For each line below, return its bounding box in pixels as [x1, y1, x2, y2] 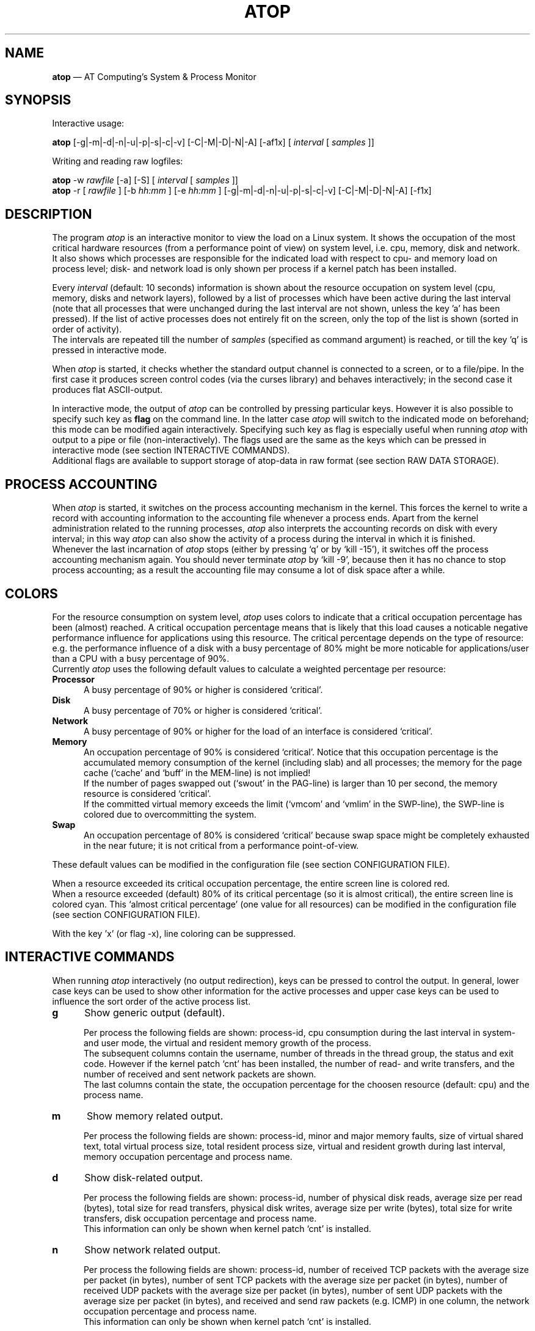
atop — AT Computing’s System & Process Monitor [52, 71, 257, 82]
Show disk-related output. [84, 1171, 203, 1184]
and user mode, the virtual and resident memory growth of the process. [84, 1037, 371, 1048]
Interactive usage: [52, 118, 125, 129]
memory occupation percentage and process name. [84, 1151, 293, 1162]
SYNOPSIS [5, 92, 71, 108]
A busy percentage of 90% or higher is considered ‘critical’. [84, 684, 323, 695]
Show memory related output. [87, 1109, 224, 1122]
